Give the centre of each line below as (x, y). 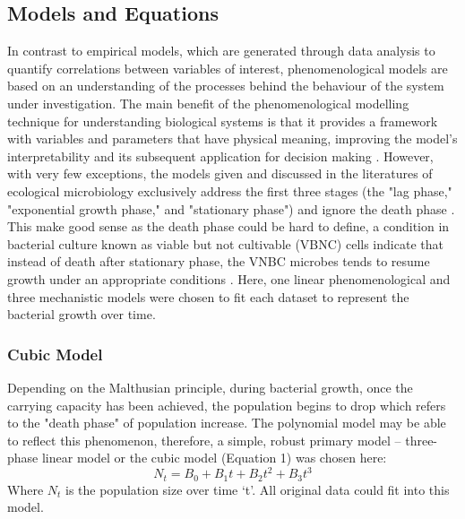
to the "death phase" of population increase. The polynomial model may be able (227, 423)
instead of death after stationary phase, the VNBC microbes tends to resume (219, 261)
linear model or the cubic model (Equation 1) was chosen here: (214, 458)
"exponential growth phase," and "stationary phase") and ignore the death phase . (231, 208)
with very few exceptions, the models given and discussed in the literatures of (220, 173)
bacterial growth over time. (82, 314)
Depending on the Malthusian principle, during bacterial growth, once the (210, 387)
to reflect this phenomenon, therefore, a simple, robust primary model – (204, 440)
